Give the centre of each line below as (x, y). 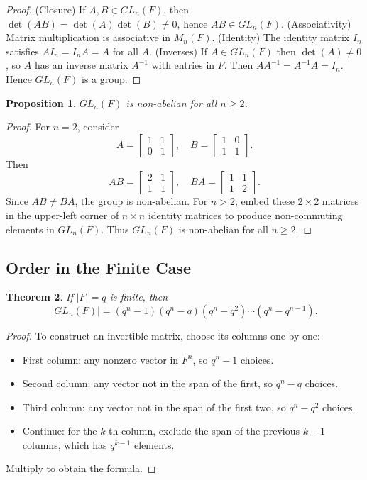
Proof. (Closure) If (46, 9)
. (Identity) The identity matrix (281, 37)
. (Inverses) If (178, 51)
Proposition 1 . (41, 102)
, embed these (264, 201)
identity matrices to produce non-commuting (245, 214)
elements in (30, 229)
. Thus (115, 229)
